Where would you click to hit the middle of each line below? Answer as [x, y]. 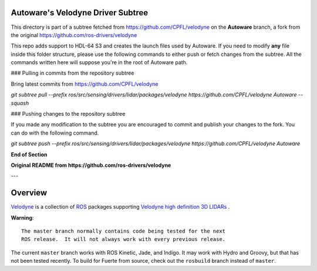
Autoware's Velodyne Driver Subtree [80, 13]
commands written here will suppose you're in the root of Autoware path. [99, 62]
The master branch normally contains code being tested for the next [124, 231]
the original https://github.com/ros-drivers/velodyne [74, 35]
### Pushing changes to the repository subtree [68, 114]
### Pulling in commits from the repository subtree [72, 73]
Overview [29, 193]
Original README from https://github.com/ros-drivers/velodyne [91, 165]
